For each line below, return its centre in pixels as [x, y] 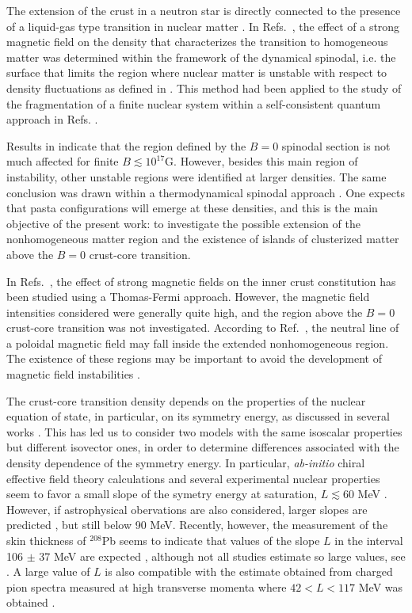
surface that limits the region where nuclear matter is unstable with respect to [197, 72]
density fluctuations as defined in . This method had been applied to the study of [204, 88]
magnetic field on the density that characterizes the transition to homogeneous [197, 42]
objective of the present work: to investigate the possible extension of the [183, 223]
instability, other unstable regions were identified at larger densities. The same [196, 176]
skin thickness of [46, 540]
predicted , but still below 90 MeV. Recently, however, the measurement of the [197, 525]
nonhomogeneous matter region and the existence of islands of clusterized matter [203, 239]
